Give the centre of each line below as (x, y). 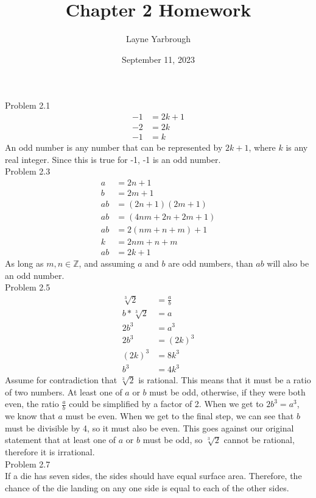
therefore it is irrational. (50, 451)
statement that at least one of (61, 440)
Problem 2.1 (28, 105)
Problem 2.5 (28, 287)
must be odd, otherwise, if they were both (227, 392)
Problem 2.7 (28, 464)
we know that (30, 416)
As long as (24, 263)
